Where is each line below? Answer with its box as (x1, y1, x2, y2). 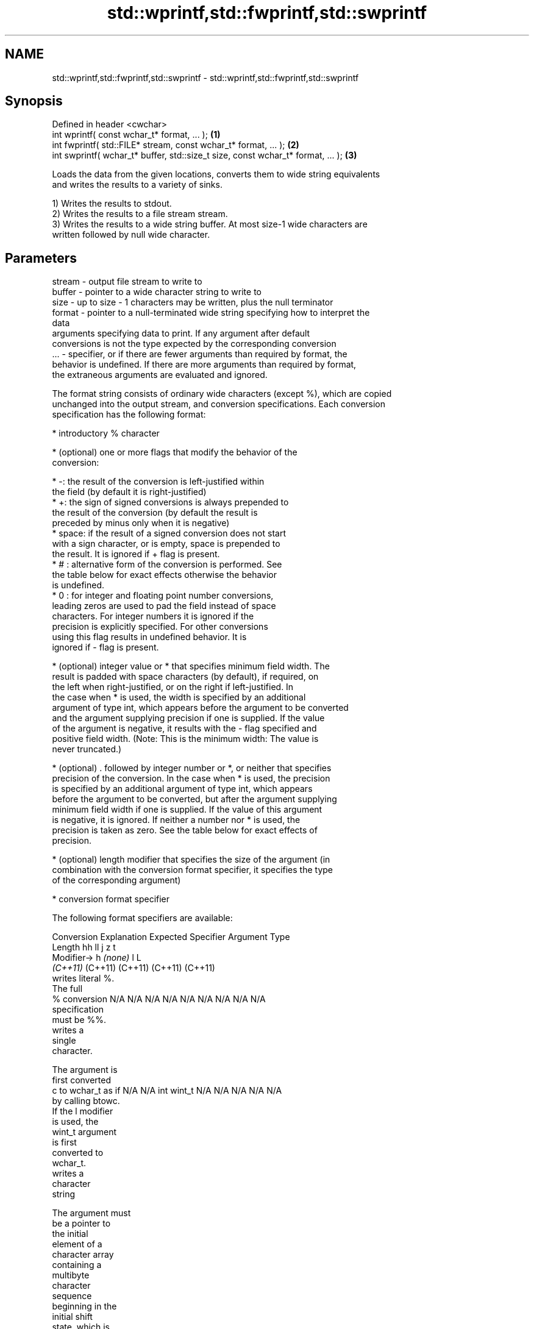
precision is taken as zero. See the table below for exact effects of (52, 825, 318, 836)
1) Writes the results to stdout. (52, 198, 172, 209)
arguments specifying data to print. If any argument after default (52, 328, 310, 339)
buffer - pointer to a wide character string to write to (52, 287, 262, 298)
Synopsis (5, 93, 63, 109)
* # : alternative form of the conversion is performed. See (52, 559, 282, 570)
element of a (52, 1239, 102, 1250)
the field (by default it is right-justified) (52, 486, 207, 497)
